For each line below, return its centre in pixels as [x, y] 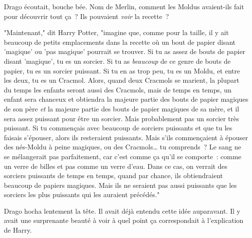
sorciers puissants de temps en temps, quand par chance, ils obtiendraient [114, 175]
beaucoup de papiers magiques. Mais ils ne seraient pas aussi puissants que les [120, 185]
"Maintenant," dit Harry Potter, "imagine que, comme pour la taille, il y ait [117, 32]
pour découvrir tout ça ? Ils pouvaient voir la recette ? [87, 16]
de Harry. [18, 230]
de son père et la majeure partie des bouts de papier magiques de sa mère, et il [122, 108]
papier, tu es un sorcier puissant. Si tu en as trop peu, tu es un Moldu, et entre [122, 70]
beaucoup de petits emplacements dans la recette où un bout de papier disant [120, 42]
